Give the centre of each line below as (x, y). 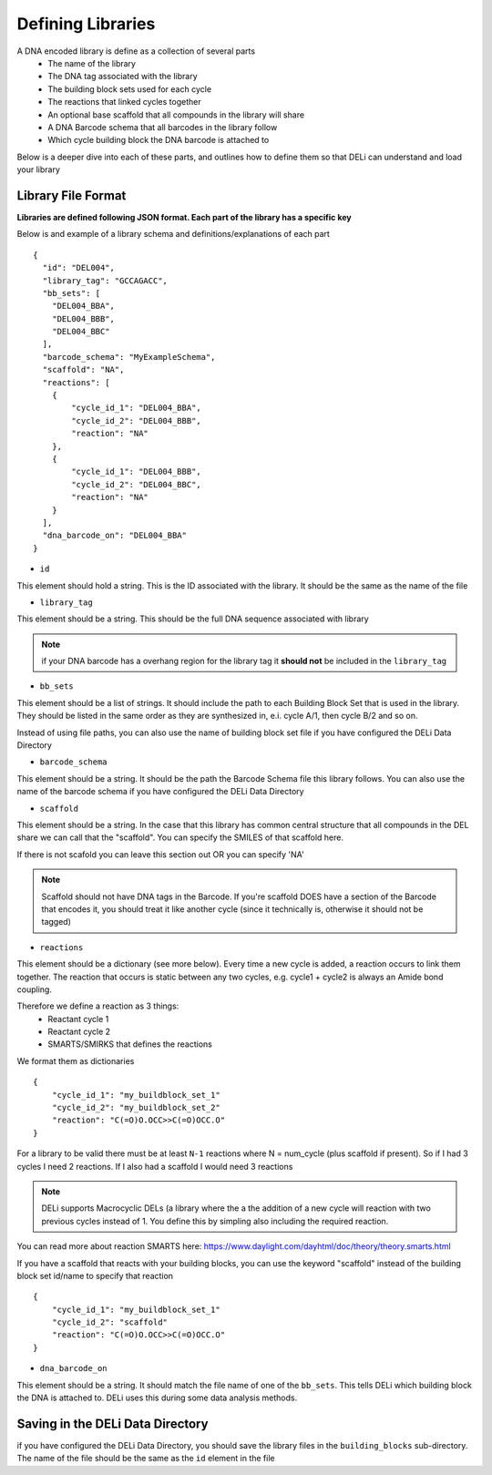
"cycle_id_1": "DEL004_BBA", (137, 408)
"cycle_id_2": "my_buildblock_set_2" (136, 1108)
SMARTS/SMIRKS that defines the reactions (130, 1044)
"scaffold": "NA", (83, 370)
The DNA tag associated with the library (123, 77)
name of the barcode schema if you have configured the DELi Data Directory (160, 792)
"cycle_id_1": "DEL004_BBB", (137, 472)
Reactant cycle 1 (78, 1019)
